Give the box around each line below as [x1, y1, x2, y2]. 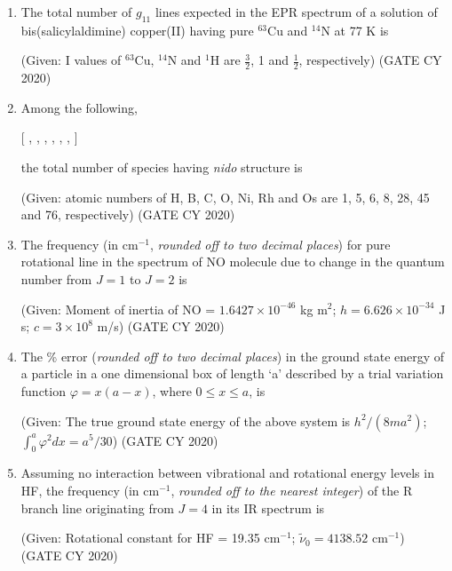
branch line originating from [20, 498, 174, 517]
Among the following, [20, 98, 138, 116]
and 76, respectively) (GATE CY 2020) [20, 205, 235, 224]
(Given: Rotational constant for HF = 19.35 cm [20, 528, 281, 547]
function [20, 381, 66, 400]
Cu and [267, 20, 308, 39]
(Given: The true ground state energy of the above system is [20, 411, 351, 430]
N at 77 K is [321, 20, 389, 39]
